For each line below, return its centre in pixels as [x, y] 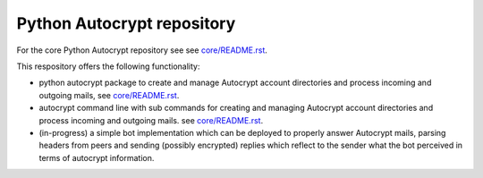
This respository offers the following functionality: [108, 66]
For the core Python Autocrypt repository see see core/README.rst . [142, 50]
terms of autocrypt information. [97, 157]
